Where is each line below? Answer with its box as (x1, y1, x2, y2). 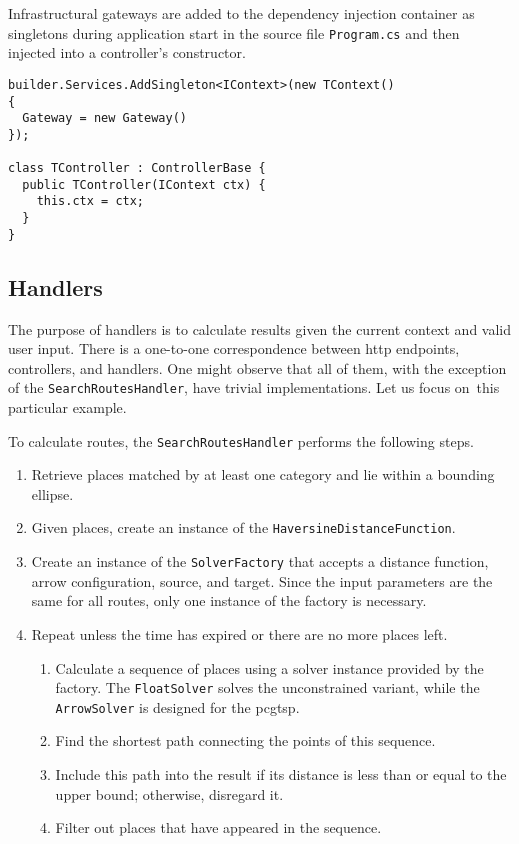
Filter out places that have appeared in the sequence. (55, 817, 382, 838)
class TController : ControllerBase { (8, 161, 266, 176)
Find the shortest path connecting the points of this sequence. (55, 730, 436, 751)
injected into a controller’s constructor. (8, 42, 246, 63)
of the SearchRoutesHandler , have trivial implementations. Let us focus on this (8, 377, 500, 398)
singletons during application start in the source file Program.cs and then (8, 22, 460, 43)
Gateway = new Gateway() (22, 111, 187, 126)
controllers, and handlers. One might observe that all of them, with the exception (8, 357, 507, 378)
